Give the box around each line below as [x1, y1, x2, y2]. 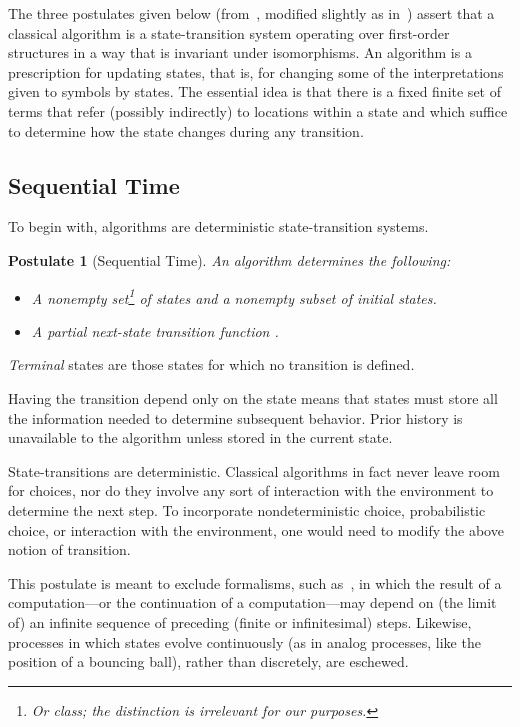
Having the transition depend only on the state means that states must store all [8, 387, 498, 408]
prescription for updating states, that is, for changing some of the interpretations [8, 61, 504, 82]
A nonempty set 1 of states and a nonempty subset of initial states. [31, 284, 437, 308]
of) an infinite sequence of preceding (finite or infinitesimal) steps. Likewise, [8, 611, 472, 632]
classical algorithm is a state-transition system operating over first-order [8, 22, 450, 43]
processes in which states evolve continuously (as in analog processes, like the [8, 631, 481, 652]
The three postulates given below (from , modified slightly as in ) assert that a [8, 3, 495, 23]
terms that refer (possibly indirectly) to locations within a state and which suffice [8, 100, 508, 121]
